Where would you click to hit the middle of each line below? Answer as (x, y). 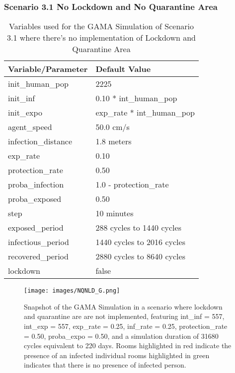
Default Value (123, 69)
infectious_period (39, 242)
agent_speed (30, 127)
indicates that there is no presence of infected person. (105, 365)
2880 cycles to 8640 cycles (140, 256)
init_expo (25, 113)
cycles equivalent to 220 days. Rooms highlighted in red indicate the (128, 345)
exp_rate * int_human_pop (145, 113)
